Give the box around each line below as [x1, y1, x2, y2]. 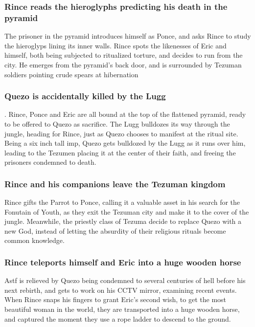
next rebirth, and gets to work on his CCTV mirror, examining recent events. [4, 284, 237, 295]
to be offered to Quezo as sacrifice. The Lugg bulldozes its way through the [4, 118, 230, 129]
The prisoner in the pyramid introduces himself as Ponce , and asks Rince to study [4, 31, 251, 41]
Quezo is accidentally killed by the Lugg [4, 90, 166, 102]
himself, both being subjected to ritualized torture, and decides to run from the [4, 50, 243, 60]
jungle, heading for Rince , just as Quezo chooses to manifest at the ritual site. [4, 128, 238, 138]
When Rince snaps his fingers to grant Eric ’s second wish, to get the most [4, 294, 226, 305]
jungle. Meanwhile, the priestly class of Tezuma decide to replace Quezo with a [4, 216, 242, 226]
